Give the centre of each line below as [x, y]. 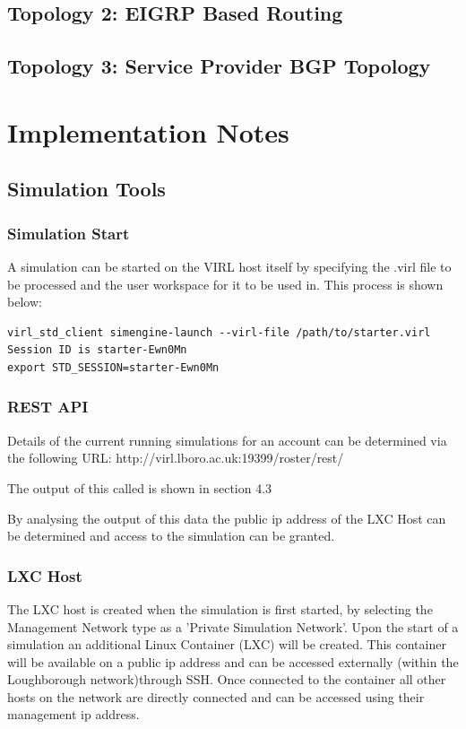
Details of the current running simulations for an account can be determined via [227, 440]
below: [25, 302]
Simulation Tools [86, 189]
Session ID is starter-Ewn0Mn [97, 350]
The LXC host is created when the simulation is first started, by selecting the [220, 608]
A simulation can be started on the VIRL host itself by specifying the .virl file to [229, 266]
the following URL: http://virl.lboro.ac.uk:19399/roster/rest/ [176, 458]
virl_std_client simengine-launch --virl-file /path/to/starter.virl [219, 332]
